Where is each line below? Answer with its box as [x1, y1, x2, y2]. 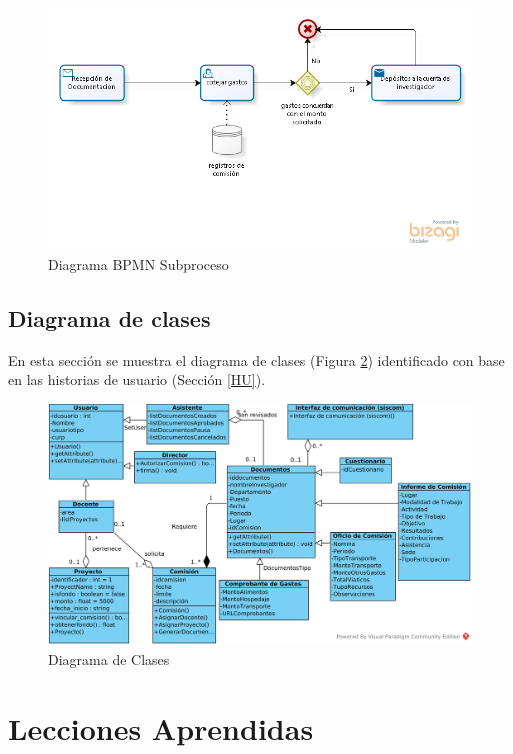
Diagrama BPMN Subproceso [48, 253, 229, 274]
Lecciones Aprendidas [8, 707, 314, 748]
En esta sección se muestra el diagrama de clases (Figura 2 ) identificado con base [8, 349, 505, 370]
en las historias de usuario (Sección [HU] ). [8, 369, 266, 390]
